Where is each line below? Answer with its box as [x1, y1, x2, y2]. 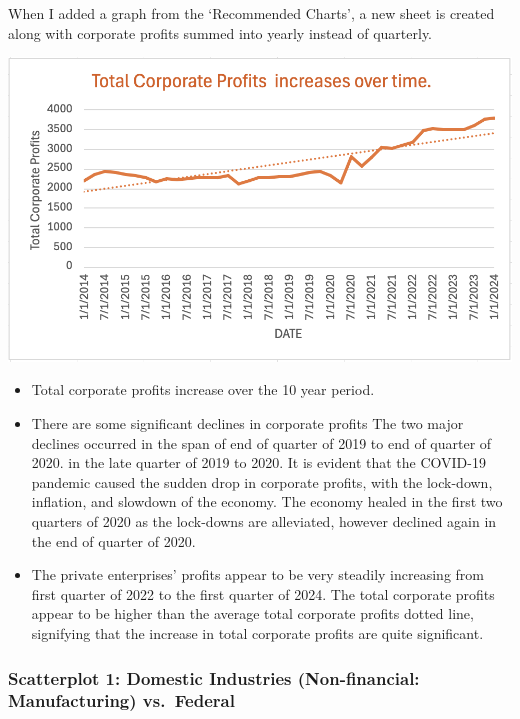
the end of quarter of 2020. [31, 530, 196, 551]
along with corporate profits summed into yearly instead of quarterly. [8, 22, 433, 43]
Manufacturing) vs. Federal [8, 688, 235, 713]
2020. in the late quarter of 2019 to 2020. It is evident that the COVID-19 [31, 452, 486, 473]
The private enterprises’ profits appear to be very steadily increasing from [31, 564, 484, 585]
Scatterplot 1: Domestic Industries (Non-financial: [8, 665, 420, 690]
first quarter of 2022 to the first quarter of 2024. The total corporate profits [31, 583, 495, 604]
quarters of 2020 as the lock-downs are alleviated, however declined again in [31, 511, 497, 532]
